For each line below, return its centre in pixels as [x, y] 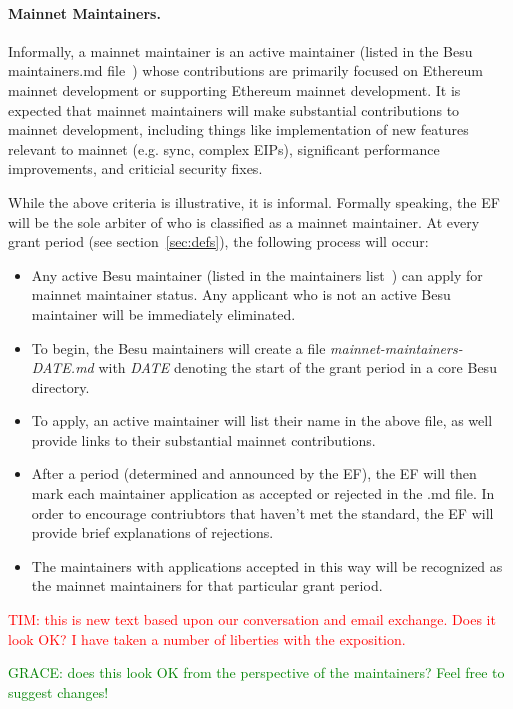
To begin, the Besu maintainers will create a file [178, 347]
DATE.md [62, 367]
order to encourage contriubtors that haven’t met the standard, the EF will [262, 512]
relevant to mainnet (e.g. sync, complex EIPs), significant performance [224, 148]
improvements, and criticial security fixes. [135, 168]
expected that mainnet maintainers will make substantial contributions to [234, 109]
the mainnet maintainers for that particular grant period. [207, 585]
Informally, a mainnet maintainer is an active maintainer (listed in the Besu [240, 50]
